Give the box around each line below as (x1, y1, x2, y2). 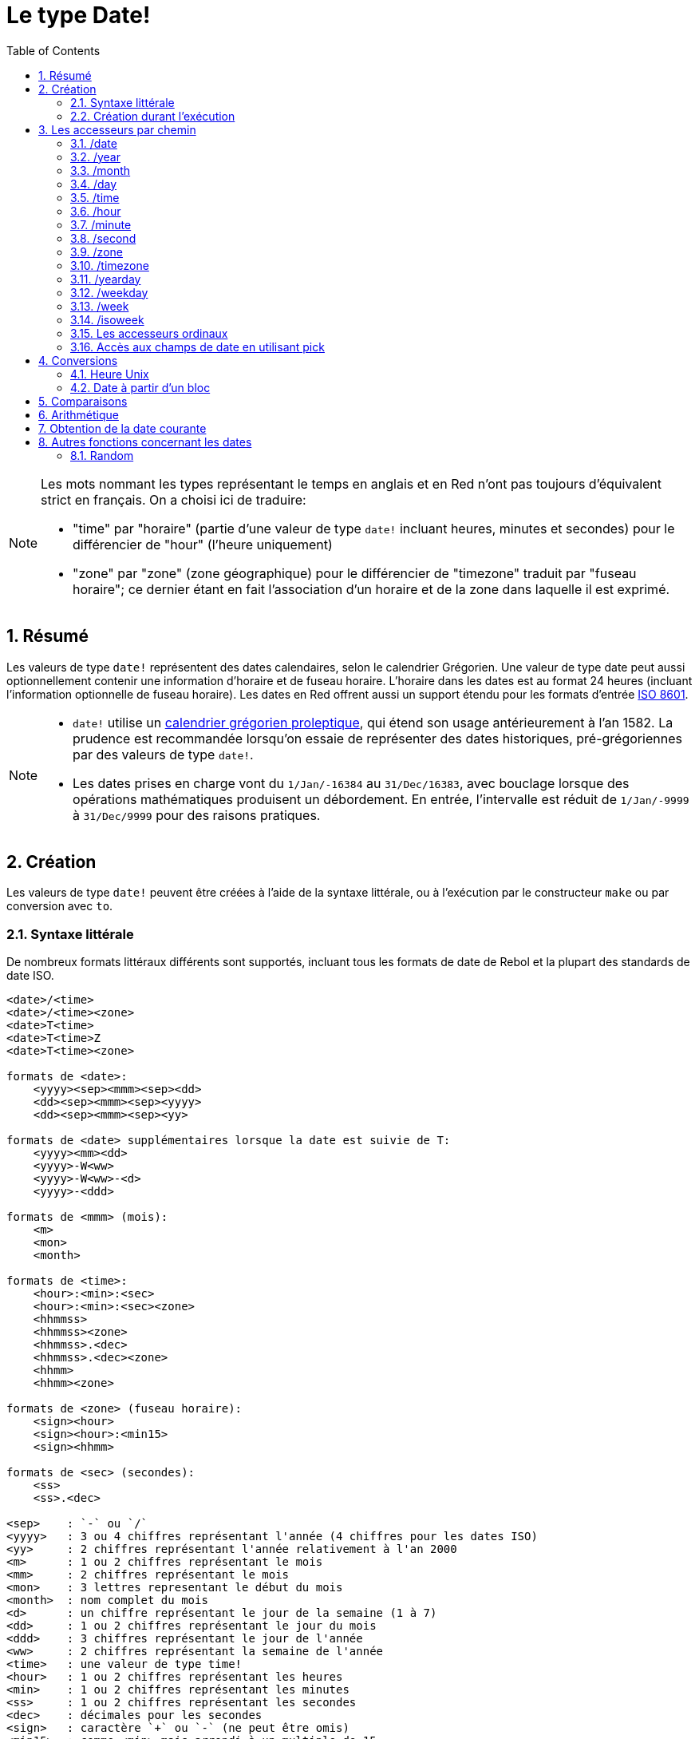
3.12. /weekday (70, 285, 148, 299)
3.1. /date (70, 136, 117, 150)
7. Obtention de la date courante (38, 421, 207, 435)
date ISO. (6, 969, 54, 983)
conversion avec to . (6, 899, 113, 913)
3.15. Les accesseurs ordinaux (70, 326, 228, 340)
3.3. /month (70, 163, 131, 177)
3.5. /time (70, 190, 120, 204)
